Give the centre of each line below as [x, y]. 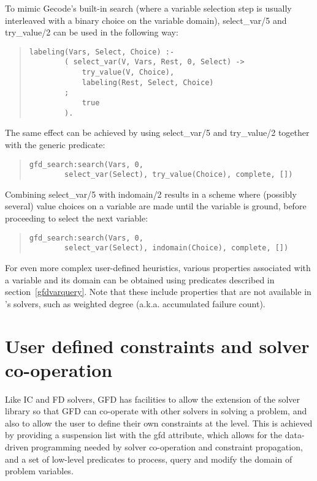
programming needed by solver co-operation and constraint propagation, [167, 447]
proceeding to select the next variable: [77, 218]
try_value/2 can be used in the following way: [92, 32]
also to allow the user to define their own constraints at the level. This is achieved [159, 423]
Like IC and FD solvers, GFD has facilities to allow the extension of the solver [153, 399]
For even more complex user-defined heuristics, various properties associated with [158, 267]
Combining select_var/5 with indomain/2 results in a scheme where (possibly [151, 194]
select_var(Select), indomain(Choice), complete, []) [177, 248]
